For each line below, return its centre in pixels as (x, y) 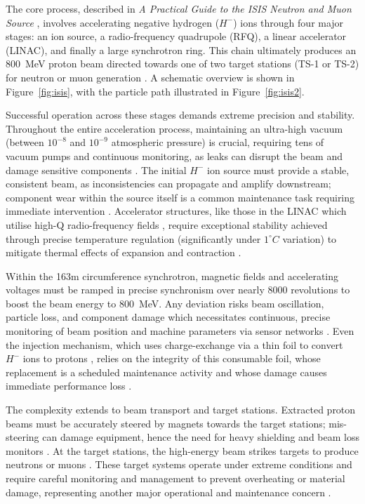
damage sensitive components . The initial (96, 170)
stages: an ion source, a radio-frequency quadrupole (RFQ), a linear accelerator (176, 36)
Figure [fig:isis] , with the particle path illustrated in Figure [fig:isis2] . (155, 91)
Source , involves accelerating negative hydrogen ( (113, 22)
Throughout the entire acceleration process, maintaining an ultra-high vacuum (174, 128)
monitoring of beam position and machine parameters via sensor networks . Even (180, 331)
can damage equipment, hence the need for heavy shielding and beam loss (201, 437)
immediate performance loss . (69, 386)
